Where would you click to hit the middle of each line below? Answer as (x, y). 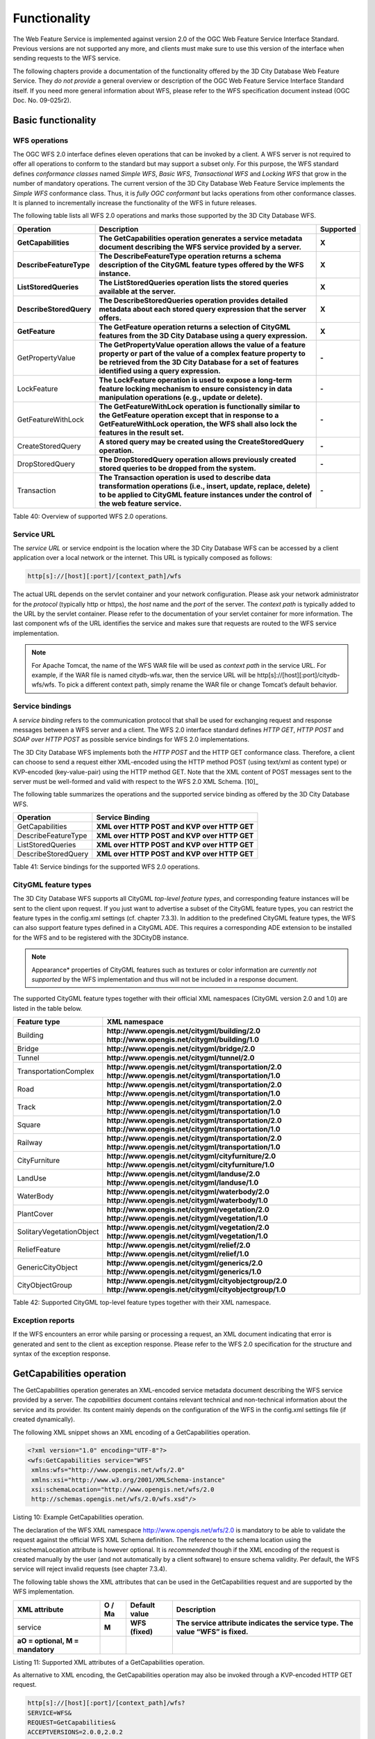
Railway (30, 1143)
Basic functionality (55, 120)
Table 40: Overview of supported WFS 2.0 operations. (90, 516)
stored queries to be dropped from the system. (177, 468)
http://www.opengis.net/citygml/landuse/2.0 (183, 1174)
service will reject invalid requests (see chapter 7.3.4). (90, 1569)
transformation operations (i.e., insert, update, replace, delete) (205, 486)
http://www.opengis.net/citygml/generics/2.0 (185, 1263)
